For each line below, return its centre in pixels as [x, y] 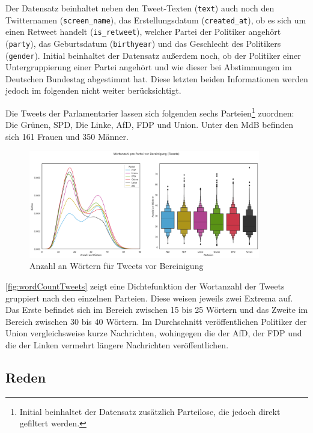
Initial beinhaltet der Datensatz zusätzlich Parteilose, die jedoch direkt [150, 411]
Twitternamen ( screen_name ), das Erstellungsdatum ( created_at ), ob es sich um [156, 20]
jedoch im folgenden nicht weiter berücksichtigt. [93, 90]
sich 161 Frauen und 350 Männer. [67, 136]
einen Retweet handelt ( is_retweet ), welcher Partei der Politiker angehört [143, 32]
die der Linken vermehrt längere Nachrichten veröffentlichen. [117, 345]
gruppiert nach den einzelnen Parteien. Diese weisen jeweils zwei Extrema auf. [149, 298]
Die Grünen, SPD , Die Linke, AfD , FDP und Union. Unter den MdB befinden [150, 125]
